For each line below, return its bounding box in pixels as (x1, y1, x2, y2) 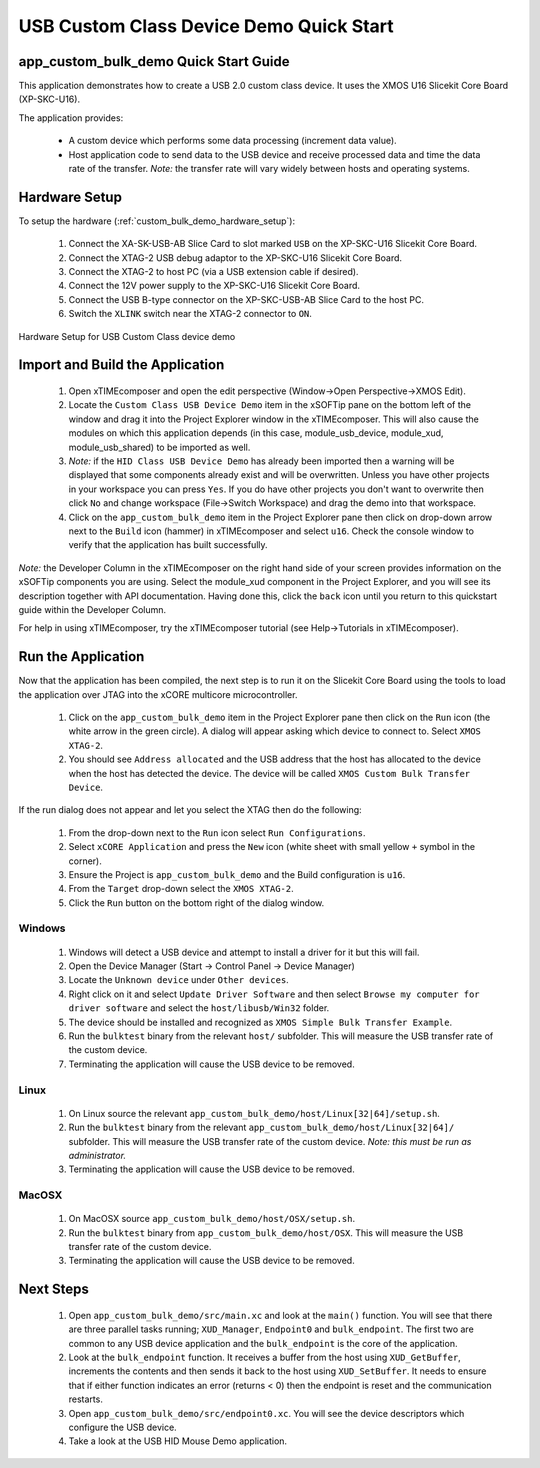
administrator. (68, 1149, 127, 1161)
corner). (68, 855, 102, 867)
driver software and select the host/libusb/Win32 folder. (68, 1002, 330, 1014)
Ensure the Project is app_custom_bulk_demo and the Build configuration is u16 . (68, 868, 406, 880)
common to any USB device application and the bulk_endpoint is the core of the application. (68, 1337, 458, 1349)
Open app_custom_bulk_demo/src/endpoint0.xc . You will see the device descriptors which (68, 1407, 465, 1419)
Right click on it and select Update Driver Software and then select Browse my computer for (68, 988, 480, 1000)
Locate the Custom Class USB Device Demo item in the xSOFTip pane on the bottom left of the (68, 399, 472, 411)
